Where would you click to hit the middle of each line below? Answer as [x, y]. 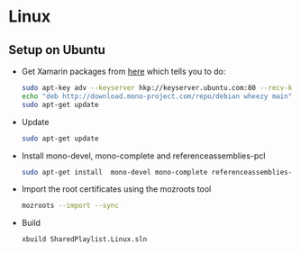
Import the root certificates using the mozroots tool [116, 189]
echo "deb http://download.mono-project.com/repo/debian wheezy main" [157, 96]
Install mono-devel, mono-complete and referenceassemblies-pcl [143, 156]
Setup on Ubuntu [57, 50]
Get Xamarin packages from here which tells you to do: [123, 71]
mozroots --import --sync [70, 206]
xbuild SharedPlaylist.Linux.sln [84, 239]
